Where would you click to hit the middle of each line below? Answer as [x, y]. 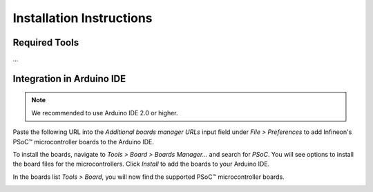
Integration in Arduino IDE [69, 78]
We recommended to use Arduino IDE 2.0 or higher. [105, 113]
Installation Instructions [83, 18]
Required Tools [46, 42]
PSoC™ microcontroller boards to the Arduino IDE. [84, 142]
